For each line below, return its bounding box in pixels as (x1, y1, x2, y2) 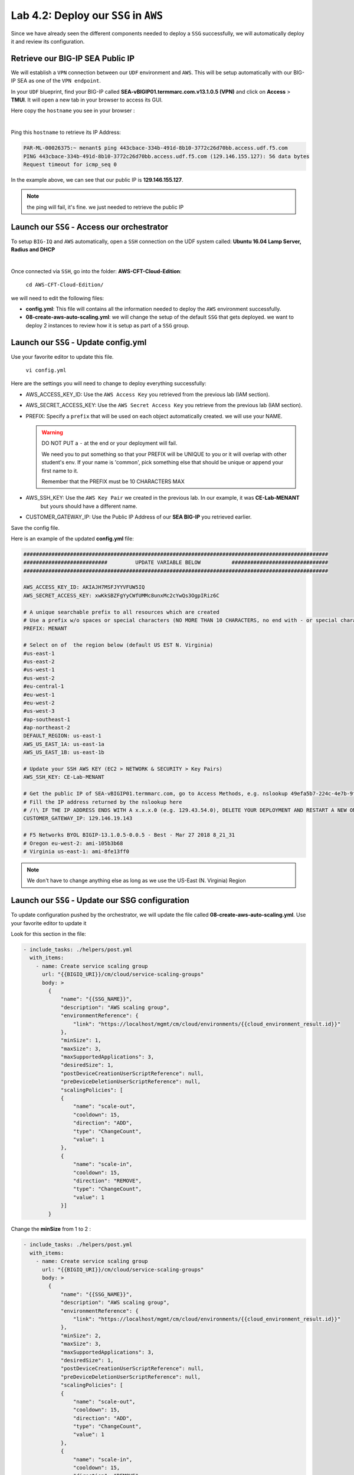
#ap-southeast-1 (23, 716, 71, 723)
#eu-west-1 (23, 691, 55, 698)
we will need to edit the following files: (11, 294, 104, 301)
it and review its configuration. (11, 38, 85, 45)
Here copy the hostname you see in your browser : (11, 107, 135, 114)
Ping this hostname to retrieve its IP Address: (11, 129, 121, 136)
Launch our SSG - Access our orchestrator (11, 222, 168, 232)
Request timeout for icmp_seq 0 (23, 161, 117, 168)
